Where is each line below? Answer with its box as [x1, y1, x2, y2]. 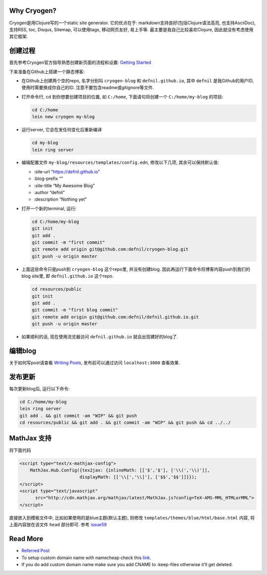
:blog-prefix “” [34, 176, 63, 182]
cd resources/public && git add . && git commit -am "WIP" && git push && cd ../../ [19, 420, 231, 425]
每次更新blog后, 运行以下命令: [9, 385, 70, 391]
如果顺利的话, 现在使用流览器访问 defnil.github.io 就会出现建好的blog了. [21, 334, 178, 340]
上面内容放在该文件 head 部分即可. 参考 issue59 [9, 522, 107, 527]
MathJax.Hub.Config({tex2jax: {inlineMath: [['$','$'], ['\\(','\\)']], [30, 467, 210, 473]
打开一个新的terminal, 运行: [21, 206, 77, 211]
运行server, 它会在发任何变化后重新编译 [21, 127, 102, 133]
